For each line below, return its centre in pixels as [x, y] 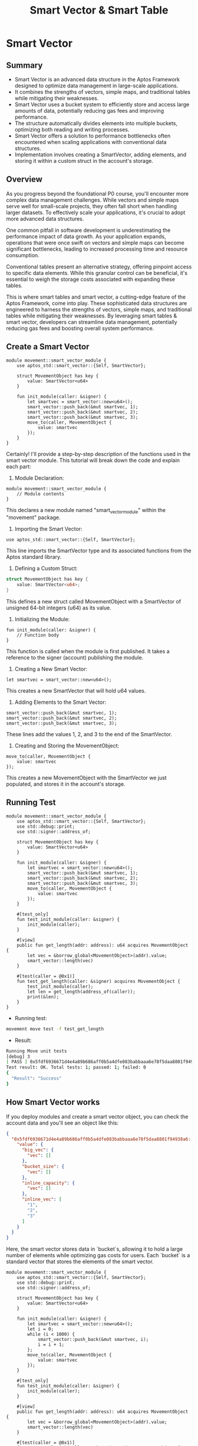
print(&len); [43, 997]
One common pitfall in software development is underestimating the [88, 230]
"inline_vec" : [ [42, 1199]
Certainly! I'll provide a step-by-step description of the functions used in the [98, 454]
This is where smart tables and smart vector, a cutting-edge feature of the [96, 297]
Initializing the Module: [42, 619]
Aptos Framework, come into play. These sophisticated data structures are [97, 303]
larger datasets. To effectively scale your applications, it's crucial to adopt [96, 212]
